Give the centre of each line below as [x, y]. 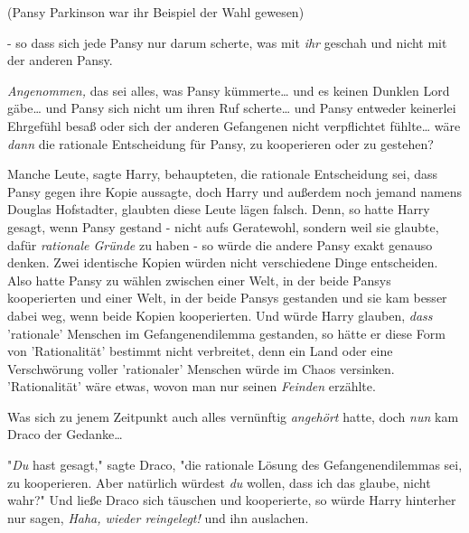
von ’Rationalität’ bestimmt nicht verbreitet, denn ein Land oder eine [200, 351]
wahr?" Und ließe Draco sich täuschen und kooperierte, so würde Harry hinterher [232, 500]
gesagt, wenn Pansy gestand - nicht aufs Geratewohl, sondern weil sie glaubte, [223, 226]
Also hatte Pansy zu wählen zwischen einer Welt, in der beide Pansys [199, 280]
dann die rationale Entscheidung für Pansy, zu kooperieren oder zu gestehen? [220, 143]
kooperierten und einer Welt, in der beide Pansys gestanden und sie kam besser [227, 298]
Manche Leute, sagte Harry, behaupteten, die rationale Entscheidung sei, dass [223, 174]
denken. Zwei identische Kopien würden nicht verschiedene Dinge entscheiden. [223, 262]
